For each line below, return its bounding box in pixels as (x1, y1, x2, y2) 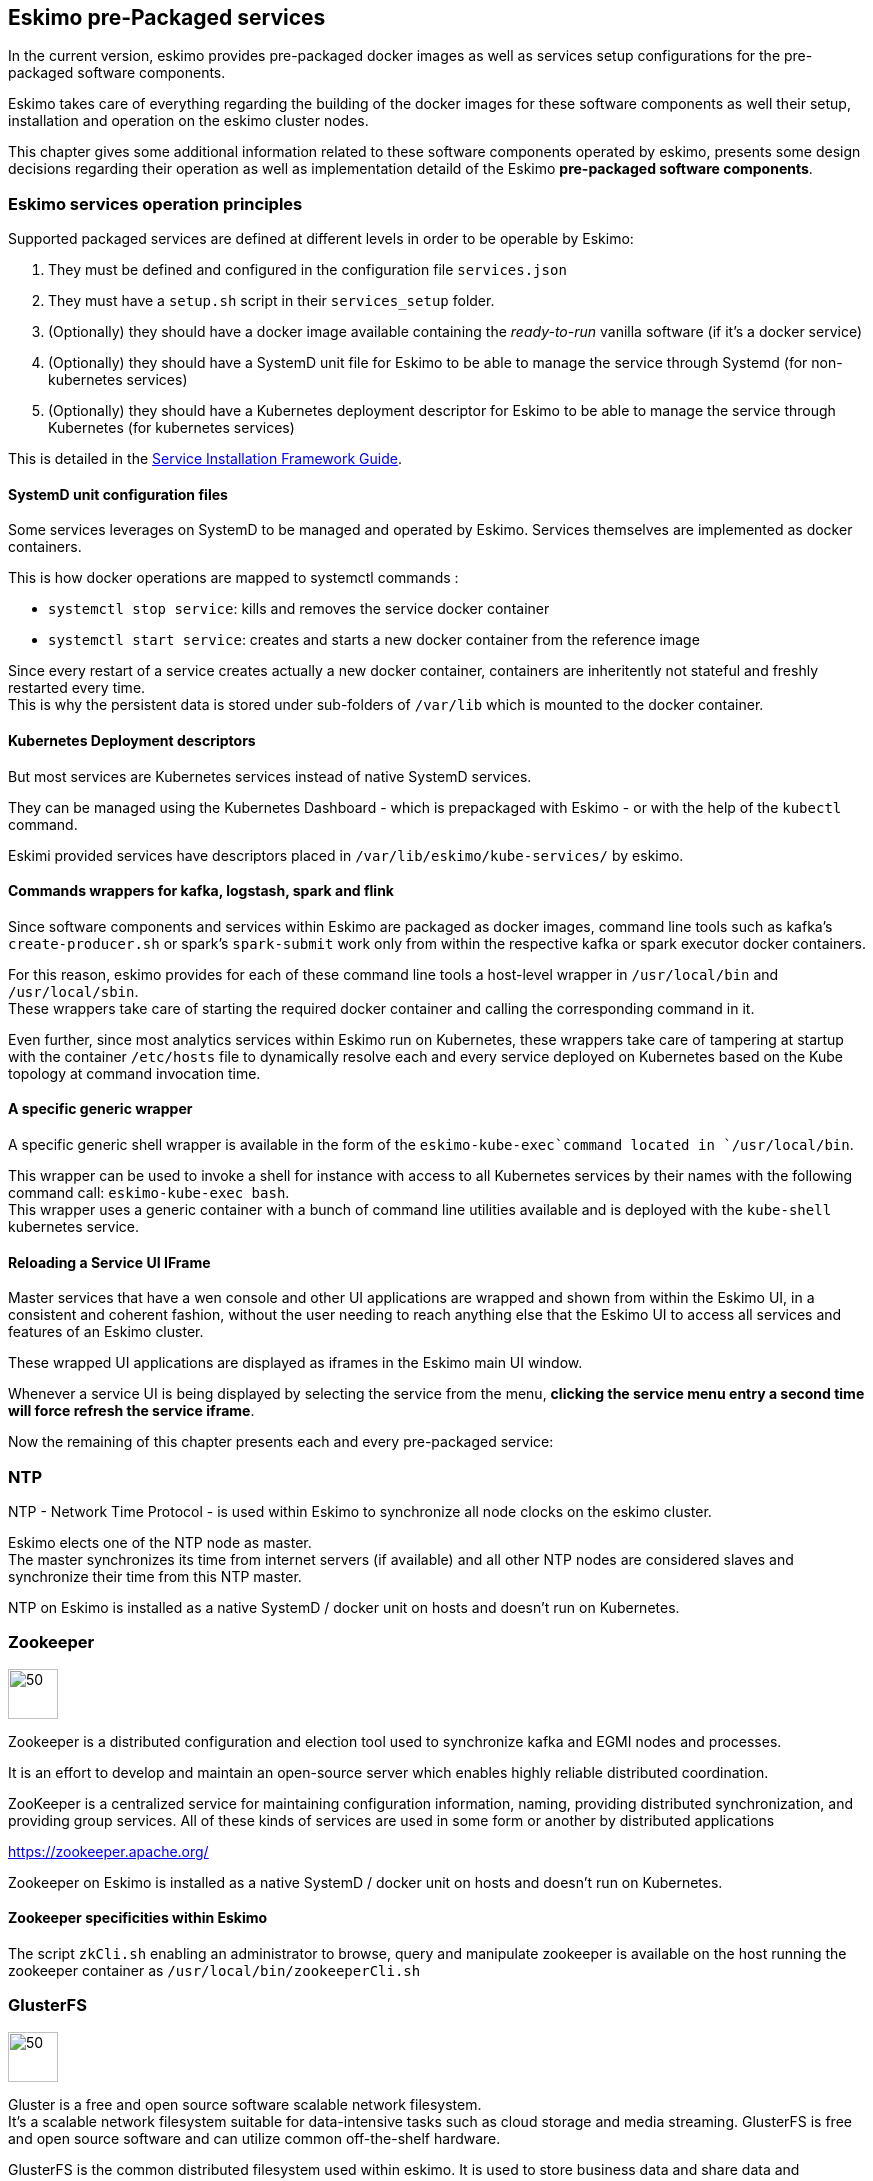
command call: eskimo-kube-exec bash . (8, 1184, 290, 1202)
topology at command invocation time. (8, 1064, 261, 1082)
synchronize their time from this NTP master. (8, 1568, 302, 1586)
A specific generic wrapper (8, 1100, 193, 1118)
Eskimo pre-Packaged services (8, 5, 326, 30)
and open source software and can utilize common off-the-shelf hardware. (8, 2129, 501, 2147)
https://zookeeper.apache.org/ (8, 1842, 209, 1860)
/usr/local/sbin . (8, 982, 139, 1000)
